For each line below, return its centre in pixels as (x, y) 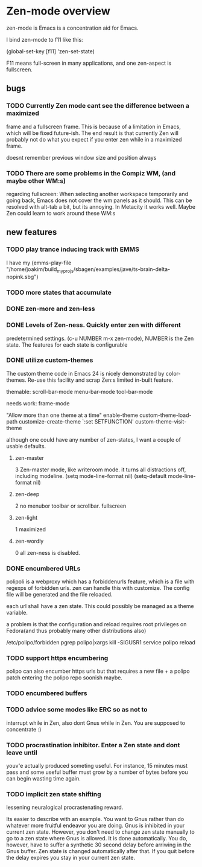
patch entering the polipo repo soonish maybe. (64, 678)
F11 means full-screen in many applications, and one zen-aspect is (89, 63)
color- (173, 373)
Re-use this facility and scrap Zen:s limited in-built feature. (100, 380)
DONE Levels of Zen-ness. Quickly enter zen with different (93, 325)
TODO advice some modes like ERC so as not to (77, 710)
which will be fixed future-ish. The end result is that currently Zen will (93, 133)
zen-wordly (29, 541)
